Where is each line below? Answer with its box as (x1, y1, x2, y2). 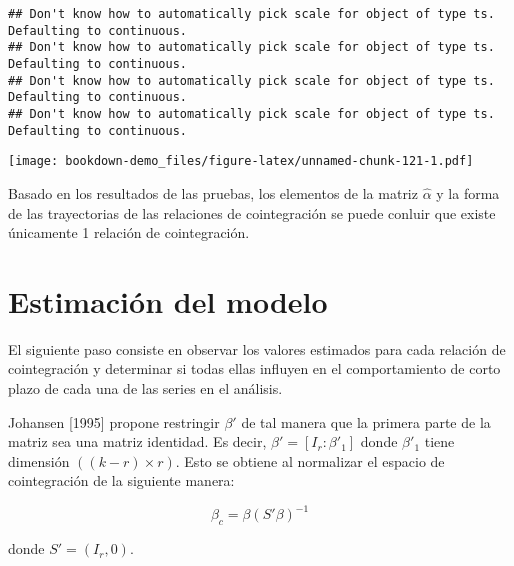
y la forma (436, 182, 500, 203)
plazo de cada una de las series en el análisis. (8, 378, 283, 398)
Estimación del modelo (8, 280, 328, 321)
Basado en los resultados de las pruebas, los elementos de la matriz (8, 182, 418, 203)
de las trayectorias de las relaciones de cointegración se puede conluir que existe (8, 202, 496, 223)
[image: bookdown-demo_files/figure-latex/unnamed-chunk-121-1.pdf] (8, 154, 474, 169)
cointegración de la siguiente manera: (8, 470, 235, 491)
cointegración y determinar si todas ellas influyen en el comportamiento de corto (8, 358, 501, 379)
